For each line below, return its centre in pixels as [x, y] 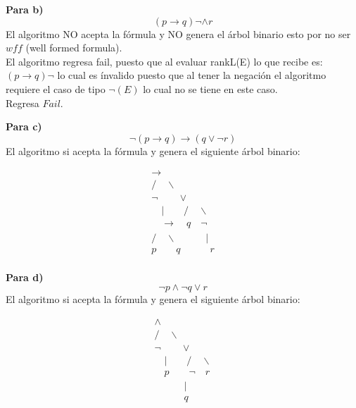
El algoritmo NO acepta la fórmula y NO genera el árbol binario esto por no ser [178, 33]
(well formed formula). [74, 48]
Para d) [25, 277]
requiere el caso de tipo [56, 88]
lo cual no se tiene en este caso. [210, 88]
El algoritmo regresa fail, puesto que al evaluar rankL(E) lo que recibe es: [164, 61]
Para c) [24, 126]
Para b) [25, 9]
